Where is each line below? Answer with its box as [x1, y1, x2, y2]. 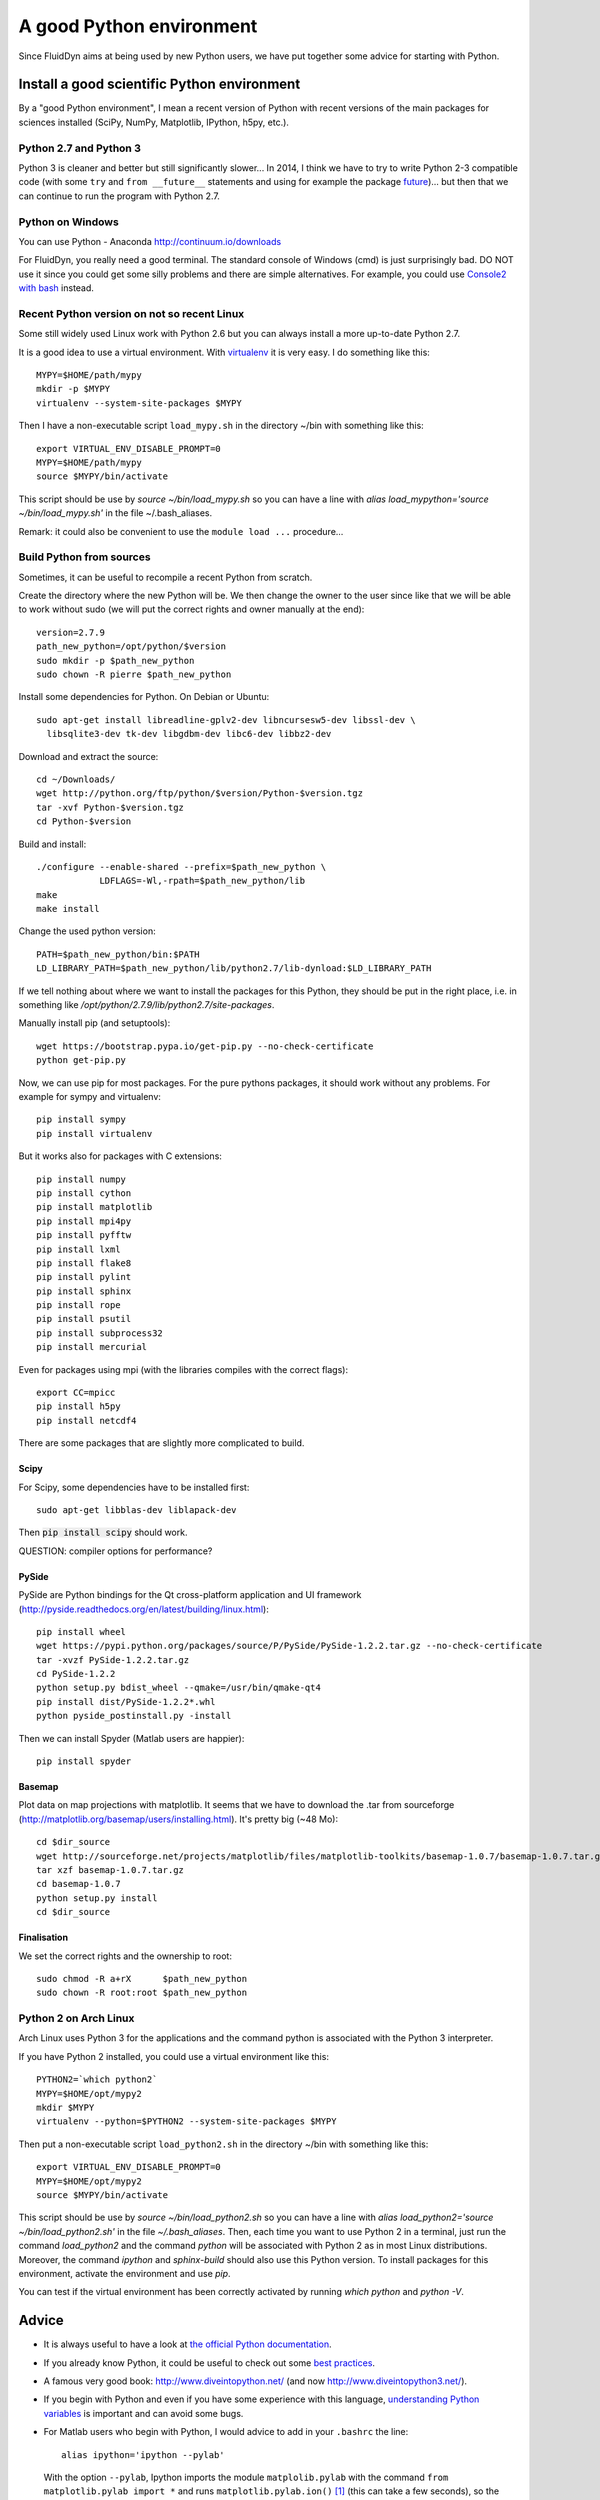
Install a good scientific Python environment [18, 76, 301, 93]
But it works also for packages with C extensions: [18, 1150, 222, 1162]
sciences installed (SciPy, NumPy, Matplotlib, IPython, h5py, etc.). [18, 116, 290, 128]
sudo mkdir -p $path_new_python [36, 655, 195, 666]
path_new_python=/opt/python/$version [36, 641, 227, 652]
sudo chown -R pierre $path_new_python [36, 669, 232, 680]
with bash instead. [18, 282, 95, 294]
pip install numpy [36, 1173, 127, 1185]
